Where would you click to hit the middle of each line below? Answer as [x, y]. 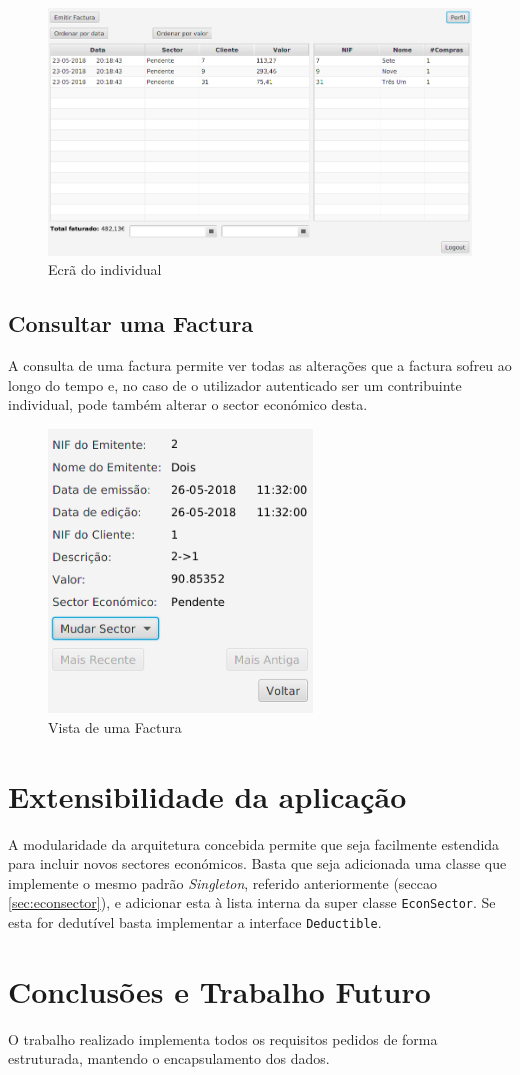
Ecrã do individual [105, 269]
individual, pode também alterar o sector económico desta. [188, 404]
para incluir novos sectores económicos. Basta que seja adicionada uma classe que [257, 863]
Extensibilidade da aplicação [207, 795]
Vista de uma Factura [115, 726]
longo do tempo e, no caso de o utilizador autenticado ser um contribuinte [235, 384]
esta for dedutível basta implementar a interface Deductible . [195, 922]
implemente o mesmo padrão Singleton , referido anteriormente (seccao [223, 882]
